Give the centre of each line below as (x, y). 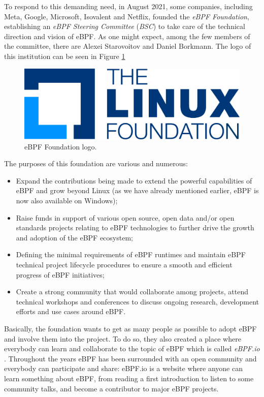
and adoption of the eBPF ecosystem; (74, 237)
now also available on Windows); (67, 201)
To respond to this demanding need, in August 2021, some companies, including (128, 6)
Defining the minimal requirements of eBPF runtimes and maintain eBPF (131, 254)
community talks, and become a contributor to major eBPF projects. (111, 388)
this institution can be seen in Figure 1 (65, 56)
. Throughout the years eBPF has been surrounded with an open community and (130, 358)
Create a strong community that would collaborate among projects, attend (132, 292)
